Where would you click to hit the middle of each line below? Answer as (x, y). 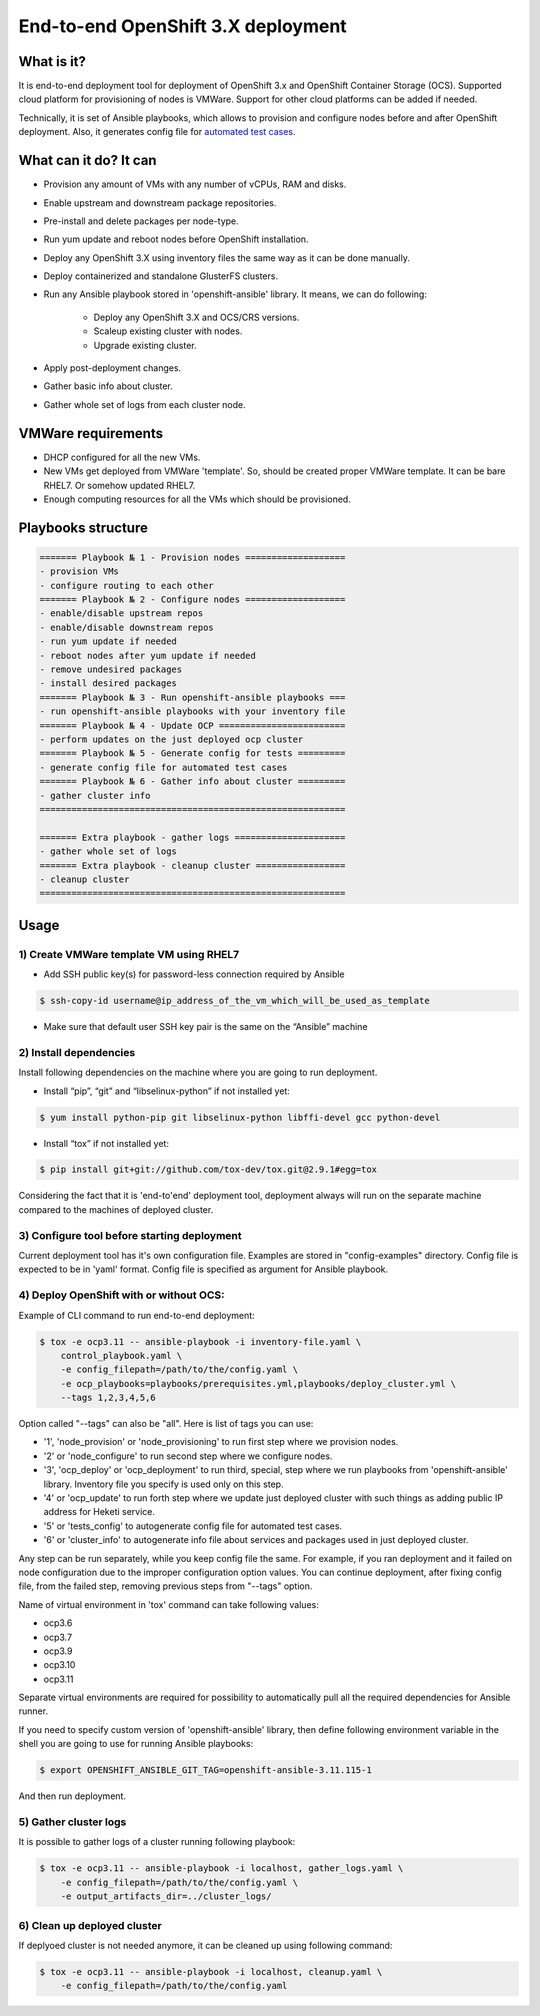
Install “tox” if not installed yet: (106, 1143)
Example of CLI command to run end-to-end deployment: (136, 1315)
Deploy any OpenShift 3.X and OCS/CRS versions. (196, 317)
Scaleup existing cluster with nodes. (168, 331)
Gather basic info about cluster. (108, 386)
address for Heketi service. (99, 1512)
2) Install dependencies (77, 1052)
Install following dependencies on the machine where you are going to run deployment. (198, 1072)
